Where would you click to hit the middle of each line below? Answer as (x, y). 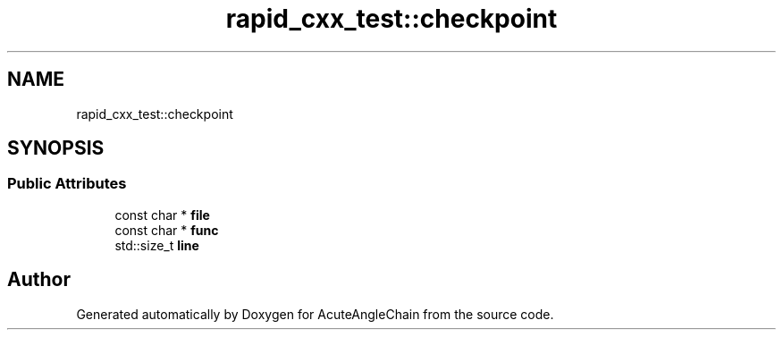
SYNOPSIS (56, 148)
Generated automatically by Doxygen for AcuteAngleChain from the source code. (315, 314)
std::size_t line (157, 245)
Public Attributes (67, 184)
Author (39, 280)
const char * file (162, 215)
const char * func (167, 230)
